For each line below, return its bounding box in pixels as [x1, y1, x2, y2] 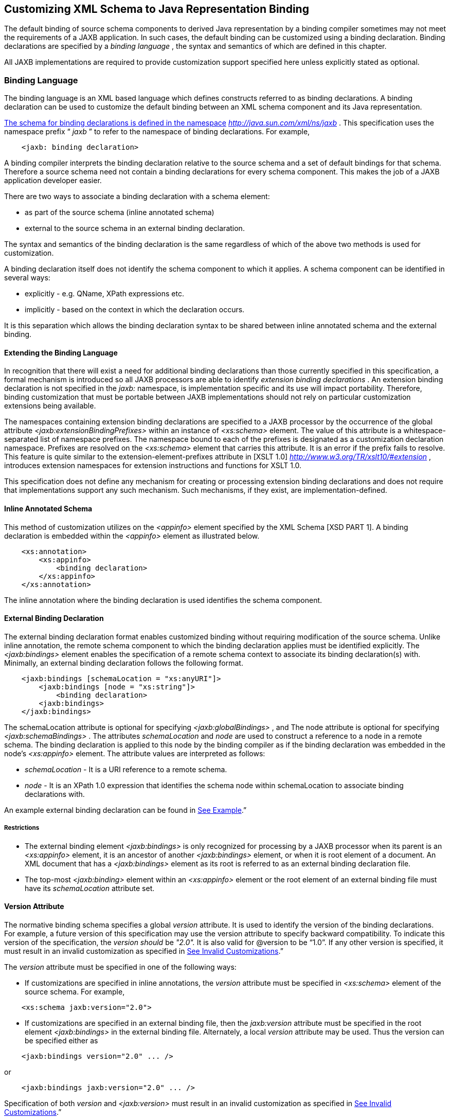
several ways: [4, 273, 50, 282]
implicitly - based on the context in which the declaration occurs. [25, 305, 245, 314]
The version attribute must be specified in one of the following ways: [4, 962, 237, 971]
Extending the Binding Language [4, 348, 118, 357]
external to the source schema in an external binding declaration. [25, 224, 245, 233]
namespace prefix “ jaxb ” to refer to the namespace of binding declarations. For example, [4, 127, 310, 136]
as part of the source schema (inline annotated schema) [25, 208, 214, 217]
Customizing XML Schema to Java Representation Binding [4, 3, 309, 15]
